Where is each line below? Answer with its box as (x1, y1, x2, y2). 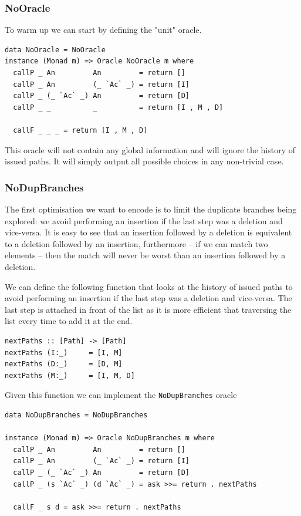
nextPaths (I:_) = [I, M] (5, 348, 123, 357)
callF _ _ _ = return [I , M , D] (13, 126, 148, 134)
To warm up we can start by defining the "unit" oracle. (5, 23, 202, 36)
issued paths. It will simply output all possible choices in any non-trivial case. (5, 155, 284, 167)
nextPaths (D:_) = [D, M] (5, 360, 123, 369)
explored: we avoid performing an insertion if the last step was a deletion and (5, 214, 283, 227)
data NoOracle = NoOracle (5, 45, 106, 54)
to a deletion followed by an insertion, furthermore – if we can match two (5, 237, 268, 249)
